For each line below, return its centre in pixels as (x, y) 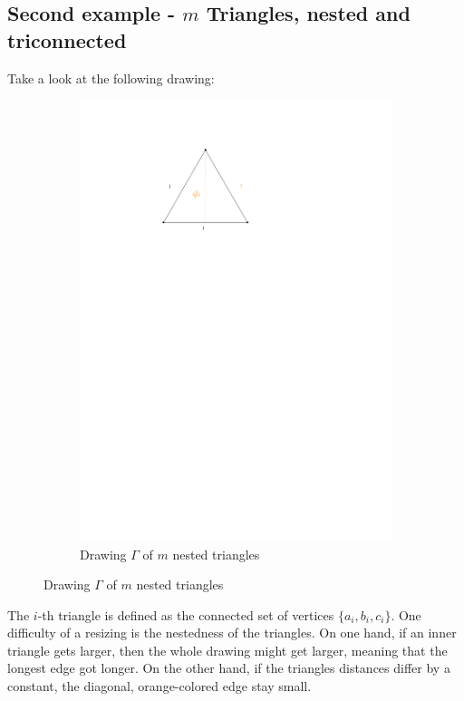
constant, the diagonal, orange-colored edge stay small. (159, 686)
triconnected (67, 39)
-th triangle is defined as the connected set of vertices (186, 614)
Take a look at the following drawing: (111, 78)
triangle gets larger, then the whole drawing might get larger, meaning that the (227, 650)
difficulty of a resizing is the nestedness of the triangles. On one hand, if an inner (232, 633)
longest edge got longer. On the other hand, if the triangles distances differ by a (229, 668)
